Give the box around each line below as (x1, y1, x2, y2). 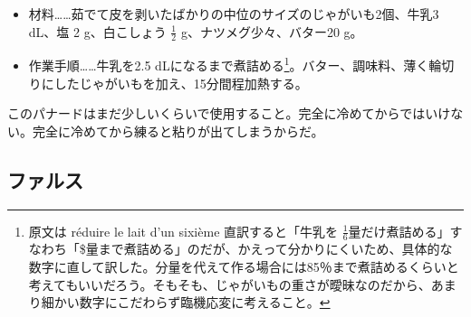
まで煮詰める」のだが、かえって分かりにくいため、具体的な (98, 239, 453, 258)
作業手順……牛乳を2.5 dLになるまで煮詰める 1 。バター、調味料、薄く (28, 53, 429, 75)
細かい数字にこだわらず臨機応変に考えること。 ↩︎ (41, 293, 331, 312)
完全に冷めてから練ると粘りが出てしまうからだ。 (32, 121, 324, 140)
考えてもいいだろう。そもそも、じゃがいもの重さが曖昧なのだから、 (28, 275, 431, 294)
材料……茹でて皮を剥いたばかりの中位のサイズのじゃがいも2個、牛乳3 (28, 5, 439, 23)
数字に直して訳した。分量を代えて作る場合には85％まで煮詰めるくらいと (28, 257, 459, 276)
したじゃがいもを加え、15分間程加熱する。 (53, 73, 308, 92)
